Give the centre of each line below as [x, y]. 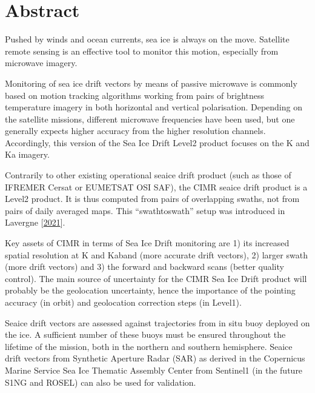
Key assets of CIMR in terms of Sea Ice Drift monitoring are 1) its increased [147, 243]
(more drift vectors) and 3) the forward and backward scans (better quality [144, 267]
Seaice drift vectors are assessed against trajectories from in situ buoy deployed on [157, 322]
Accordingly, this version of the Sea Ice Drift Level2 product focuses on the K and [157, 142]
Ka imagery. [27, 154]
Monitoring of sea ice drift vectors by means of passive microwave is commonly [151, 83]
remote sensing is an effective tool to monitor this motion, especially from [142, 51]
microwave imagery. [41, 63]
